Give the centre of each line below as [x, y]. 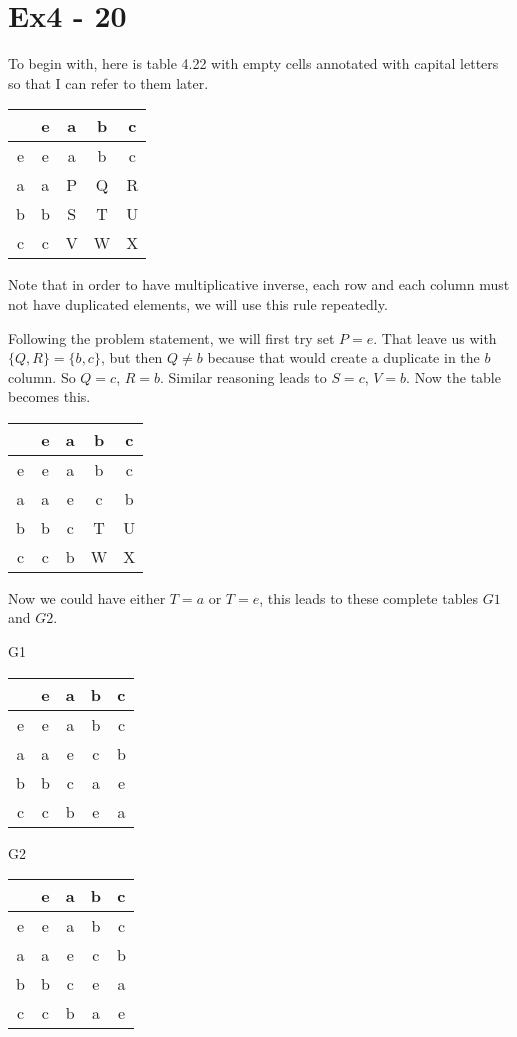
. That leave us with [435, 337]
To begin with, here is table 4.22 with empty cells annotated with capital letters [253, 63]
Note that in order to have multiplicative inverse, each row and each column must [259, 284]
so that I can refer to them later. [108, 82]
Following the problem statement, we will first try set [171, 337]
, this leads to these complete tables [369, 597]
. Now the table [453, 376]
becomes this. [49, 396]
